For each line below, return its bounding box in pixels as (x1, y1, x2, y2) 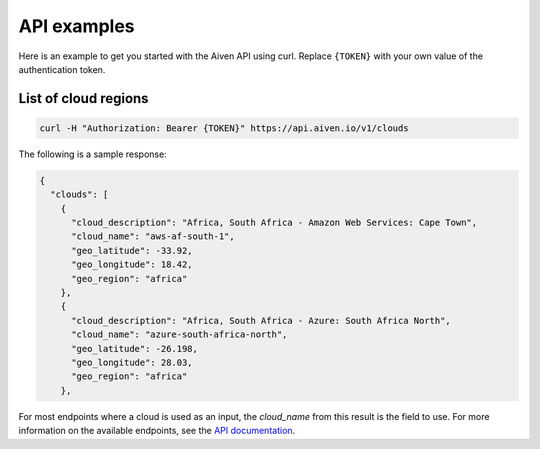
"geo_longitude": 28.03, (71, 356, 194, 368)
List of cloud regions (18, 90, 149, 107)
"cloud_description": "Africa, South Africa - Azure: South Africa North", (71, 315, 452, 326)
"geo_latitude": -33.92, (71, 245, 194, 256)
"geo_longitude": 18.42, (71, 259, 194, 270)
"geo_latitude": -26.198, (71, 343, 199, 354)
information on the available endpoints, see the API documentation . (18, 425, 296, 437)
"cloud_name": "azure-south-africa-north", (71, 329, 288, 340)
